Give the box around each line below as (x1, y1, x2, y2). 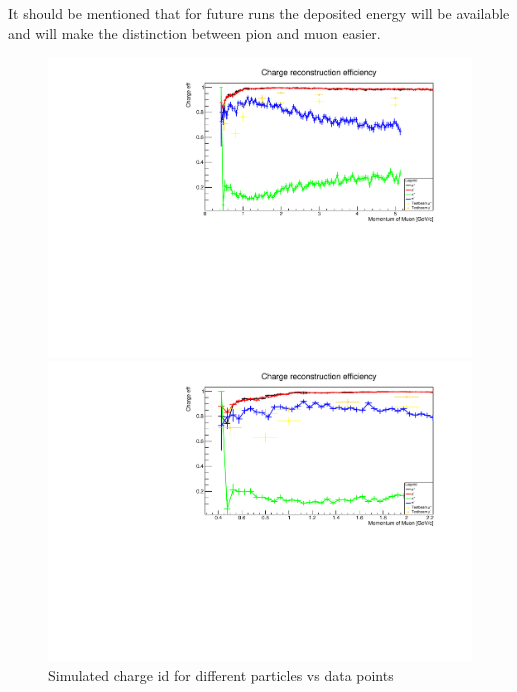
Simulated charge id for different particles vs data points (48, 664, 394, 685)
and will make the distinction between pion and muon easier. (8, 22, 381, 43)
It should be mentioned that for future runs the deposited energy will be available (8, 3, 510, 23)
